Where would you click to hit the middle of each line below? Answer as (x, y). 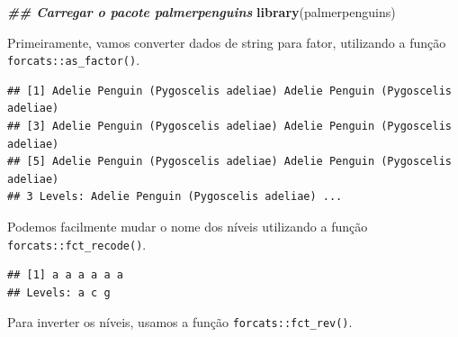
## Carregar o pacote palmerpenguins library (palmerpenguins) (202, 12)
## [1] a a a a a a (65, 275)
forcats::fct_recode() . (77, 244)
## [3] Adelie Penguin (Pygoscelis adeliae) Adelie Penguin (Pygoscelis (229, 127)
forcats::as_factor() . (74, 60)
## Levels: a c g (59, 292)
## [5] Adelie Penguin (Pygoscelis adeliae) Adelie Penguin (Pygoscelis (229, 162)
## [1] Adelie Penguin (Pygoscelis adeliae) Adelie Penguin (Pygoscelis (229, 91)
